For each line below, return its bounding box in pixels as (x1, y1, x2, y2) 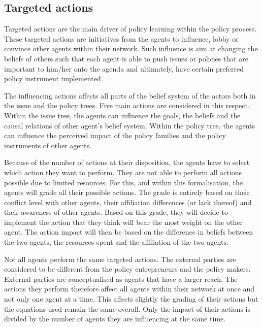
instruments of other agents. (4, 140, 91, 150)
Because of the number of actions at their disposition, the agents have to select (4, 157, 250, 168)
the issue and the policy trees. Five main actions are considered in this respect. (4, 100, 250, 111)
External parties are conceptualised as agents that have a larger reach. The (4, 273, 238, 284)
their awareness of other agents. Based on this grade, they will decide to (4, 207, 228, 217)
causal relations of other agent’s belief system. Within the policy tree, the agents (4, 120, 255, 130)
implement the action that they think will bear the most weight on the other (4, 216, 243, 227)
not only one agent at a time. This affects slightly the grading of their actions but (4, 293, 258, 304)
